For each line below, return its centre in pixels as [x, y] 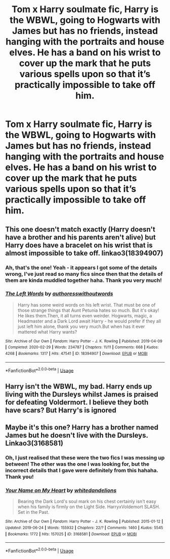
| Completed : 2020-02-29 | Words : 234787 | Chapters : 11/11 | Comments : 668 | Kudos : [82, 347]
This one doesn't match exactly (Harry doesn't [80, 229]
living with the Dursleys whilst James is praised [82, 394]
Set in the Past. [33, 512]
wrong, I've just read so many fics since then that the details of [84, 274]
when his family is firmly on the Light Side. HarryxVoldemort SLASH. [89, 507]
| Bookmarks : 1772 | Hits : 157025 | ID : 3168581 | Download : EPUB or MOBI [71, 534]
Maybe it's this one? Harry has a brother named [82, 428]
